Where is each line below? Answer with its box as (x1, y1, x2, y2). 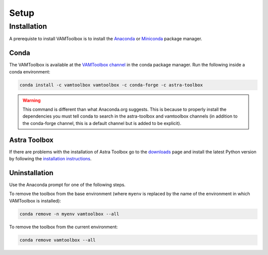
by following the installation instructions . (9, 156, 92, 162)
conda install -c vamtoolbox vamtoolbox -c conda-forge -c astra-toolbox (19, 82, 203, 88)
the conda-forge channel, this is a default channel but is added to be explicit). (22, 120, 181, 126)
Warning (22, 97, 41, 103)
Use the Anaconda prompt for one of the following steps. (9, 182, 126, 188)
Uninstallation (9, 169, 54, 177)
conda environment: (9, 68, 51, 74)
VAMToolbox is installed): (9, 197, 62, 203)
